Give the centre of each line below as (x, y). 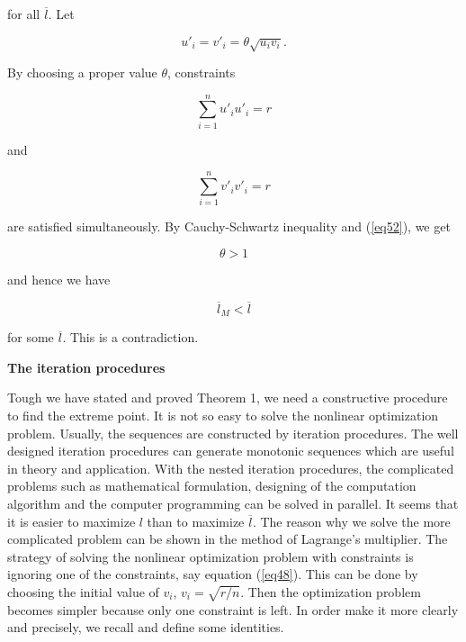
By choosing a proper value (82, 72)
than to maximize (196, 521)
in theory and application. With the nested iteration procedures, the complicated (231, 468)
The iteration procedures (86, 367)
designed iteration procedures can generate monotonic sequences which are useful (231, 451)
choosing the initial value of (83, 592)
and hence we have (59, 280)
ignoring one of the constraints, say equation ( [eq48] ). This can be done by (213, 574)
